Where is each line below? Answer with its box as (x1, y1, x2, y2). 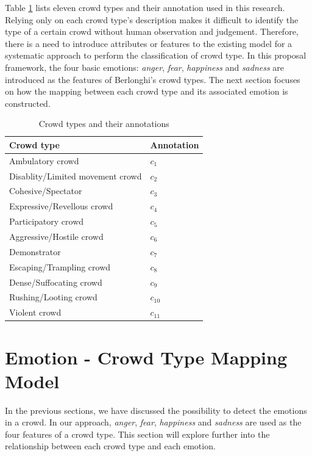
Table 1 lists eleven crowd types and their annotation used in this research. (5, 1, 285, 13)
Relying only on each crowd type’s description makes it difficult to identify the (5, 13, 299, 26)
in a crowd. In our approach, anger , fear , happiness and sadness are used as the (5, 416, 302, 429)
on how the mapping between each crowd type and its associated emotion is (5, 85, 288, 98)
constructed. (5, 96, 51, 109)
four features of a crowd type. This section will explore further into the (5, 427, 270, 440)
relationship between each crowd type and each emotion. (5, 440, 216, 452)
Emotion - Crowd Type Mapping (5, 344, 288, 369)
